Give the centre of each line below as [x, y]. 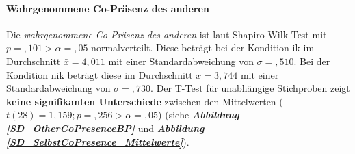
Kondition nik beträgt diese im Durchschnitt [100, 74]
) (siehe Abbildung [199, 115]
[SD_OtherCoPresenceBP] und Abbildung [105, 128]
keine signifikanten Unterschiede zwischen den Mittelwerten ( [145, 101]
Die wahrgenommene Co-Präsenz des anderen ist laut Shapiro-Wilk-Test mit [167, 34]
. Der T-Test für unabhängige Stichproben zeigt [250, 88]
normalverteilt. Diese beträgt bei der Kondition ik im [203, 48]
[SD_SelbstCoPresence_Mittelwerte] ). [98, 141]
